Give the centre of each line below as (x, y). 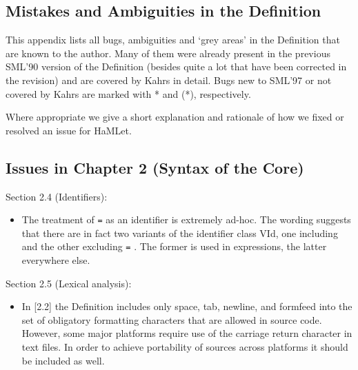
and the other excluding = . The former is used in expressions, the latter (174, 246)
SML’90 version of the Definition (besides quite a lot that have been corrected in (176, 66)
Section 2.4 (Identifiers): (57, 196)
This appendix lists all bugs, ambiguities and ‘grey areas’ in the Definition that (173, 40)
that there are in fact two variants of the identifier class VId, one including (180, 233)
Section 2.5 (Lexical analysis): (69, 283)
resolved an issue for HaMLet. (69, 130)
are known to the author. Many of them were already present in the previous (168, 53)
